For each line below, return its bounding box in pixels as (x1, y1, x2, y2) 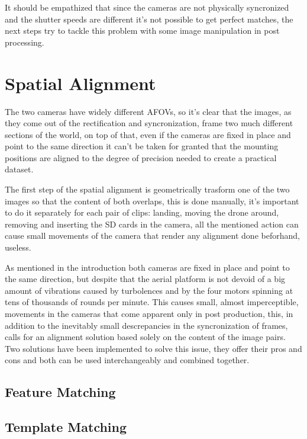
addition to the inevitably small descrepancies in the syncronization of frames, (5, 319, 288, 331)
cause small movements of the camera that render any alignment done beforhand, (5, 229, 300, 242)
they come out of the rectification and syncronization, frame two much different (5, 117, 293, 129)
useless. (5, 241, 31, 254)
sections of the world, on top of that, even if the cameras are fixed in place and (5, 128, 291, 140)
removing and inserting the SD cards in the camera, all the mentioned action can (5, 217, 299, 230)
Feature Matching (5, 383, 116, 401)
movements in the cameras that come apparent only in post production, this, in (5, 307, 293, 319)
